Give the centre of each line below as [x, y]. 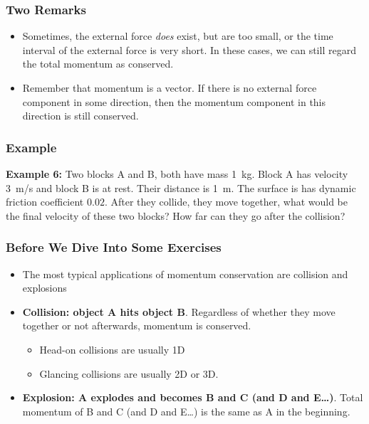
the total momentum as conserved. [98, 64]
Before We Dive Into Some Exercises [114, 247]
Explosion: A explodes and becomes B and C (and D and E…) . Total [193, 397]
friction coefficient [45, 202]
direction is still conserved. [80, 116]
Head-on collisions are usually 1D [112, 349]
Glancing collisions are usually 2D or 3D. [129, 373]
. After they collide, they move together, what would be [226, 202]
